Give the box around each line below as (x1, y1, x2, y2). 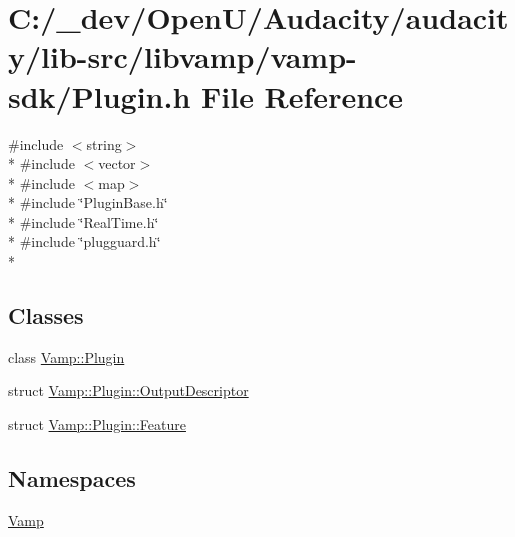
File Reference (201, 75, 404, 116)
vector (98, 153, 136, 174)
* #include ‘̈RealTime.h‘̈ (8, 211, 159, 232)
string (86, 133, 122, 154)
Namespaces (8, 463, 136, 494)
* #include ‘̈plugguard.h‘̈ (8, 231, 161, 252)
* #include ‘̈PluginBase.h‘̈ (8, 192, 168, 213)
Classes (8, 300, 84, 331)
